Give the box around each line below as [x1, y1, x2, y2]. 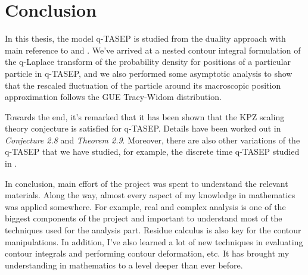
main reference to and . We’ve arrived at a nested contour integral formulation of [5, 43, 301, 56]
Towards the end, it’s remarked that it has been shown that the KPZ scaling [5, 110, 285, 123]
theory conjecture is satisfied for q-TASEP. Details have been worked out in [5, 122, 281, 135]
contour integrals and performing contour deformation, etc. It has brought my [5, 247, 290, 260]
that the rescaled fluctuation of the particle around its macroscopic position [5, 79, 281, 91]
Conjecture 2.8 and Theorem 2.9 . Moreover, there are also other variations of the [5, 133, 300, 146]
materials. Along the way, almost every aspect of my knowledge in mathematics [5, 189, 295, 201]
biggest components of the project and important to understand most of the [5, 212, 282, 224]
